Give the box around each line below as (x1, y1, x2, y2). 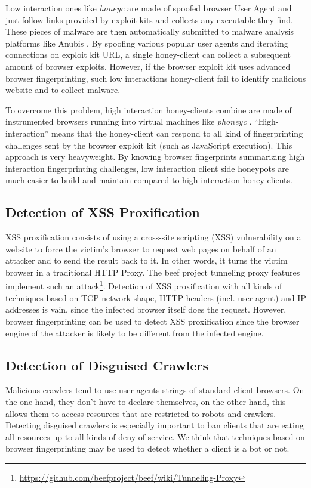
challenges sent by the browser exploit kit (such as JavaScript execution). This (5, 138, 292, 151)
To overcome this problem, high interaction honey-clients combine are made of (5, 103, 292, 116)
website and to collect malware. (5, 84, 121, 96)
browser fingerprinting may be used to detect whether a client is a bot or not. (5, 442, 290, 455)
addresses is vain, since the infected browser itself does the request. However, (5, 303, 287, 316)
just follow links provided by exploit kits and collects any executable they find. (5, 13, 293, 26)
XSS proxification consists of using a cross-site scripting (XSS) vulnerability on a (5, 231, 301, 243)
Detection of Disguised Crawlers (5, 356, 209, 374)
